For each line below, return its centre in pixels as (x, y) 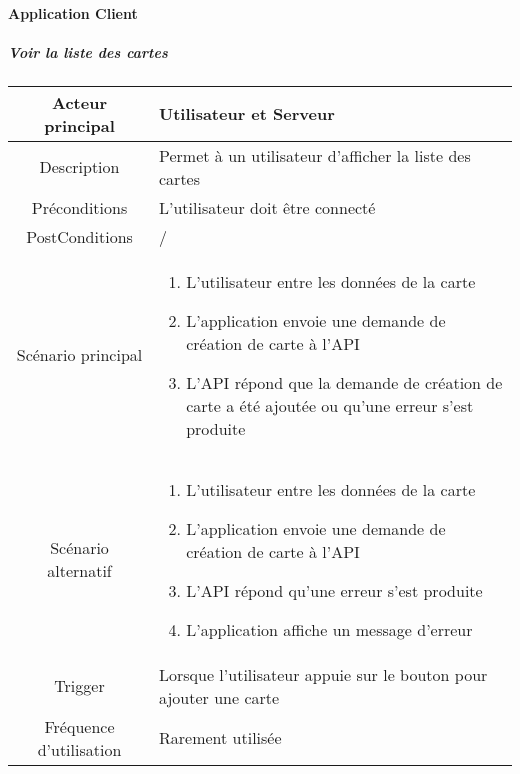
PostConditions (79, 236)
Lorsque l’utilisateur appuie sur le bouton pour (323, 674)
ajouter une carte (219, 697)
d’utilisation (79, 749)
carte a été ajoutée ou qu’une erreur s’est (330, 405)
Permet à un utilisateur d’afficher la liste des (315, 155)
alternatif (79, 571)
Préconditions (79, 207)
